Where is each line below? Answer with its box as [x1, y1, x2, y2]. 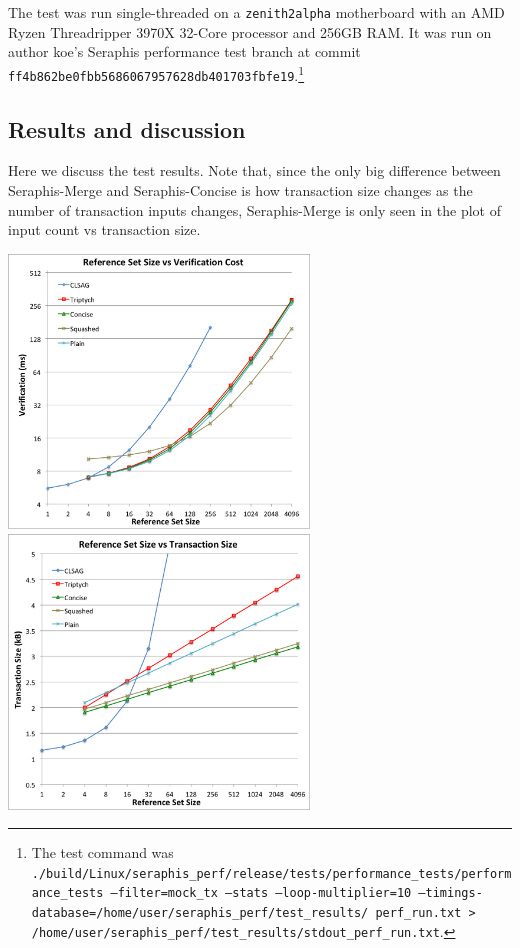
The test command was [31, 842, 174, 863]
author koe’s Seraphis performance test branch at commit [8, 41, 361, 62]
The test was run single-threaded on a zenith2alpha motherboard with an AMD [8, 2, 505, 22]
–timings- [418, 886, 483, 901]
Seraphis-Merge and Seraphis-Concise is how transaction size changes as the [8, 179, 473, 200]
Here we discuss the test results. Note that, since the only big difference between [8, 160, 501, 181]
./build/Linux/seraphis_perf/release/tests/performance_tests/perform [31, 866, 512, 881]
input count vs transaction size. [8, 219, 201, 240]
